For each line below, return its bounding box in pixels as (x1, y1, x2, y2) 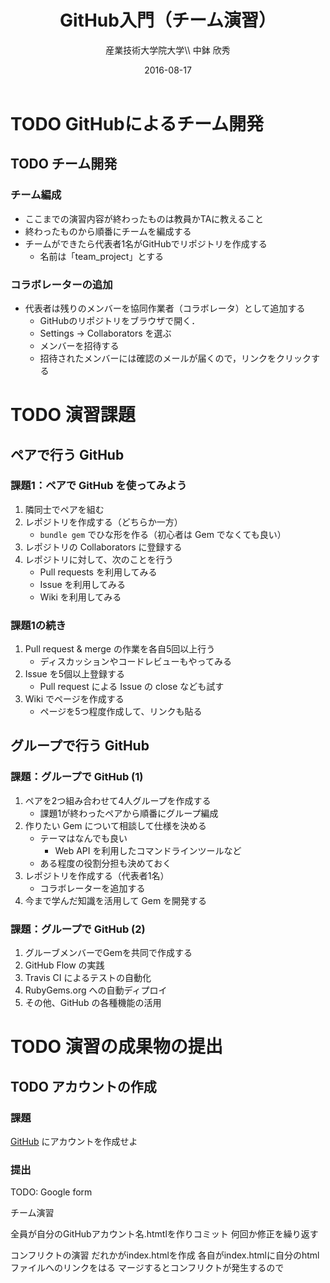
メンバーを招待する (39, 339, 120, 351)
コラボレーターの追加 (10, 277, 113, 291)
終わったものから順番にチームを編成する (24, 225, 192, 237)
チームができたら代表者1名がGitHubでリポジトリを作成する (24, 237, 268, 250)
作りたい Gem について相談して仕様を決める (24, 819, 207, 831)
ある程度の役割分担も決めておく (39, 857, 172, 869)
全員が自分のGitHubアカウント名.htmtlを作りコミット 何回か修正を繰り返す (10, 1228, 319, 1240)
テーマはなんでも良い (39, 832, 128, 844)
